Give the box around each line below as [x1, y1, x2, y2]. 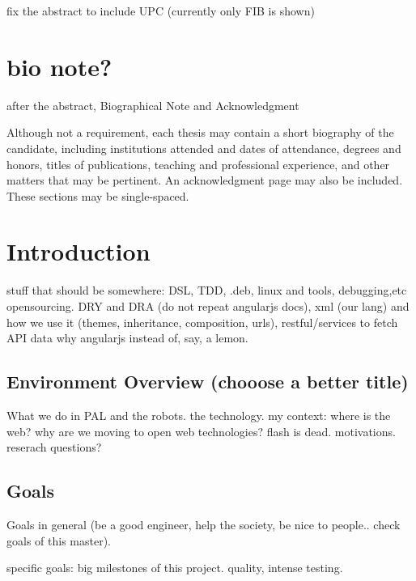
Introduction [6, 235, 151, 268]
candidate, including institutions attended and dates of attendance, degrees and [6, 139, 401, 156]
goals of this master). [6, 532, 111, 549]
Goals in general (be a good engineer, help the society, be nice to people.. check [6, 515, 401, 532]
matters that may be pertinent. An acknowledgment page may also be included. [6, 172, 403, 189]
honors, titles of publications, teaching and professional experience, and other [6, 155, 390, 172]
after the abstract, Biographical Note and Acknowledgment [6, 96, 299, 113]
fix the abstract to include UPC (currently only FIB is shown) [6, 2, 315, 19]
